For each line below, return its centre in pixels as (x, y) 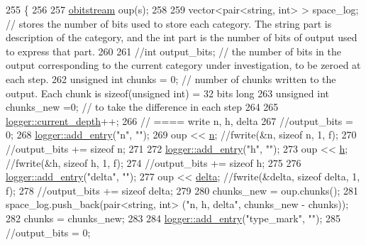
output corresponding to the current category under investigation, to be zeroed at (183, 65)
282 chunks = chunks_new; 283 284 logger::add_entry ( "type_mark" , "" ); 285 (173, 218)
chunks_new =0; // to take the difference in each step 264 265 (142, 107)
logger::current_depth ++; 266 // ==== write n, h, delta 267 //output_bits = (179, 120)
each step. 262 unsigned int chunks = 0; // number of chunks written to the (171, 78)
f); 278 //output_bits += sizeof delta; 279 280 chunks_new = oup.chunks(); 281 (182, 190)
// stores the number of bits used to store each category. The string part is (169, 23)
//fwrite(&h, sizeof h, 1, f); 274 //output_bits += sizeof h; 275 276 (154, 162)
